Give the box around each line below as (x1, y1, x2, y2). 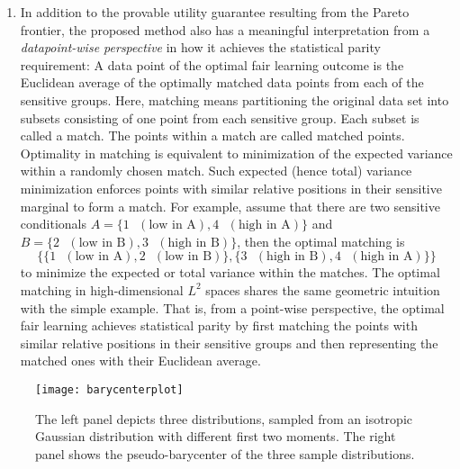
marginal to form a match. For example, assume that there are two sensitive (20, 196, 440, 215)
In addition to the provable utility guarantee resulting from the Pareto (20, 3, 410, 21)
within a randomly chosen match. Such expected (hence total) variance (20, 161, 412, 180)
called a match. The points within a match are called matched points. (20, 126, 405, 145)
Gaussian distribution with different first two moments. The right (35, 427, 396, 446)
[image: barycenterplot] (35, 383, 184, 396)
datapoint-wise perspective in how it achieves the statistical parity (20, 38, 381, 57)
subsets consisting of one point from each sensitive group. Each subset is (20, 108, 419, 127)
